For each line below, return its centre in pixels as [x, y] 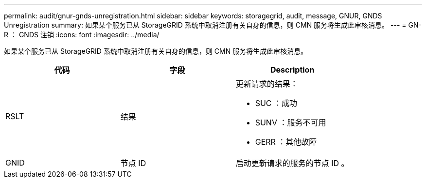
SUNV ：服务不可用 [291, 122]
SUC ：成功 [276, 103]
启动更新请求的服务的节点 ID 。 [292, 163]
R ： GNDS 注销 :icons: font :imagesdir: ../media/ [82, 35]
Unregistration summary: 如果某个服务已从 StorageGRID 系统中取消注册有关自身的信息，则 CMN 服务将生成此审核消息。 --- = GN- [213, 25]
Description [292, 70]
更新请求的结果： [267, 84]
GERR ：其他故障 [286, 142]
